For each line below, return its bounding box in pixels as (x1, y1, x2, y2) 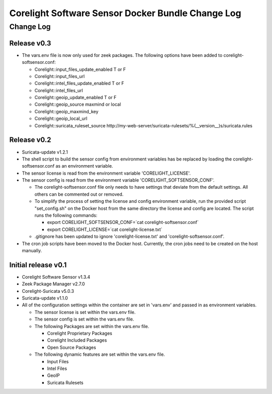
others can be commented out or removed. (34, 191, 124, 197)
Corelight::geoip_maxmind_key (34, 108, 99, 114)
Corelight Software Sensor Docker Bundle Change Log (9, 8, 241, 19)
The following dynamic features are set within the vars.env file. (34, 351, 165, 357)
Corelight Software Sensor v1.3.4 (22, 274, 91, 280)
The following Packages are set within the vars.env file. (34, 323, 150, 329)
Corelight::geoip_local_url (34, 116, 88, 122)
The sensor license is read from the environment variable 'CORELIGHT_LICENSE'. (22, 170, 191, 176)
